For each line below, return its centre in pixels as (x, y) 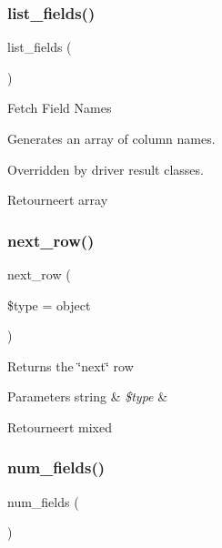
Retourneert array (58, 200)
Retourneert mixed (60, 426)
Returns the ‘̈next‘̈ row (71, 365)
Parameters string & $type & (88, 396)
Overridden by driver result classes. (106, 169)
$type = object (49, 304)
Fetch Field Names (60, 108)
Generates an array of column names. (111, 138)
